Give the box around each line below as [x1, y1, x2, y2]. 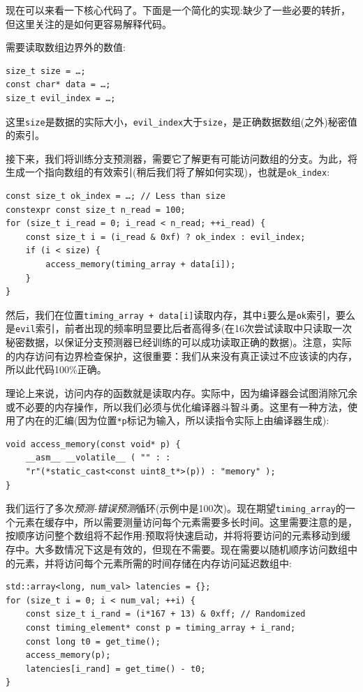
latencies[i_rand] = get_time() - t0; [25, 663, 206, 674]
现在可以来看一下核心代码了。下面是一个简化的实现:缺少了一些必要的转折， [6, 3, 350, 17]
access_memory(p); [25, 650, 111, 661]
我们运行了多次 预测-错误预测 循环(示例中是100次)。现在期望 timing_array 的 [6, 501, 346, 516]
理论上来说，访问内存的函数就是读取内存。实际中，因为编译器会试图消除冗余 [6, 385, 357, 400]
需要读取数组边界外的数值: [6, 40, 126, 54]
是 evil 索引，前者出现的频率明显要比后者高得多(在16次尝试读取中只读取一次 [6, 321, 353, 336]
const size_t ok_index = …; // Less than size [6, 191, 225, 202]
